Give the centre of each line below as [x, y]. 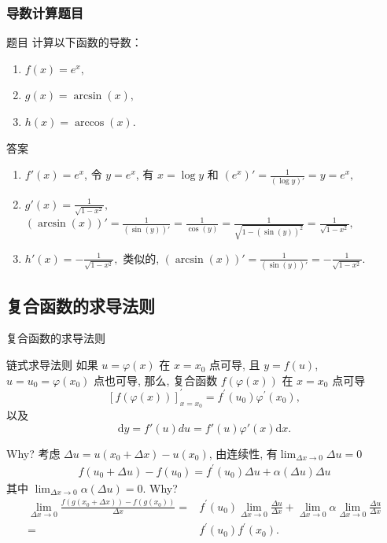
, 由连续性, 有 [243, 453]
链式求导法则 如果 [52, 365]
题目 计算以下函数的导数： [74, 42]
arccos [89, 123]
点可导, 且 [235, 365]
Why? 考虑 [33, 453]
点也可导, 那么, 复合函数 [156, 380]
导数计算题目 [45, 12]
